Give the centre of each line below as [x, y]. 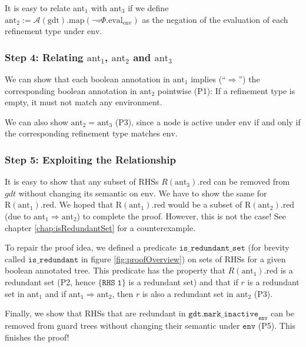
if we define [148, 8]
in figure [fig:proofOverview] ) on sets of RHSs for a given [183, 258]
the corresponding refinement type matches [82, 133]
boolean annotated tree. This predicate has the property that [115, 270]
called [15, 258]
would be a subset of [205, 204]
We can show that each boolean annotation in [87, 79]
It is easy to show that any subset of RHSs [82, 181]
